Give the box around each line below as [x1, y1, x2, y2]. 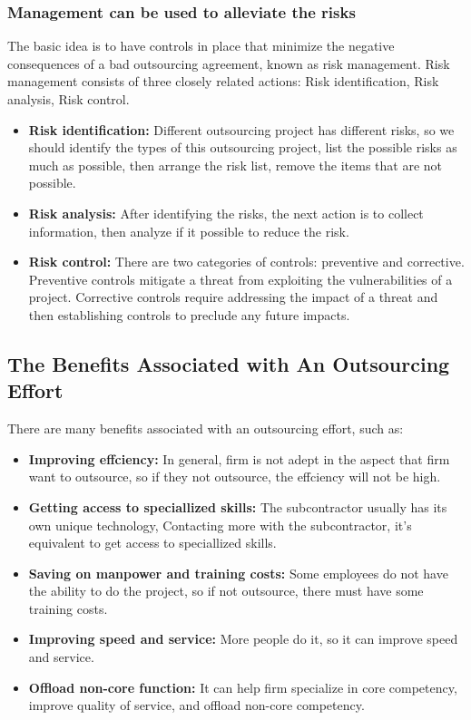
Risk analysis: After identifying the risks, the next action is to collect [28, 203, 424, 222]
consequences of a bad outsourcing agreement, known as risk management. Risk [7, 54, 450, 73]
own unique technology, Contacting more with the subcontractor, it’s [28, 515, 412, 534]
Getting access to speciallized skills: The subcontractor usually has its [28, 497, 447, 516]
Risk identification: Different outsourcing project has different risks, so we [28, 120, 455, 139]
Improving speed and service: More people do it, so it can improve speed [28, 629, 458, 648]
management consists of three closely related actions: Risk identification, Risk [7, 72, 439, 91]
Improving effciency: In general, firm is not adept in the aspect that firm [28, 449, 450, 468]
